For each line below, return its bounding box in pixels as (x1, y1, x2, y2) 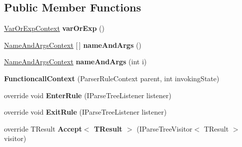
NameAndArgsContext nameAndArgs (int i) (4, 56, 147, 67)
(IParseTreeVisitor (136, 123, 192, 134)
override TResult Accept (4, 123, 82, 134)
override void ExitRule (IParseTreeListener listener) (4, 107, 167, 117)
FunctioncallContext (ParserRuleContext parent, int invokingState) (4, 73, 219, 83)
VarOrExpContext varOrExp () (4, 23, 104, 33)
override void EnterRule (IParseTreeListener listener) (4, 90, 171, 100)
